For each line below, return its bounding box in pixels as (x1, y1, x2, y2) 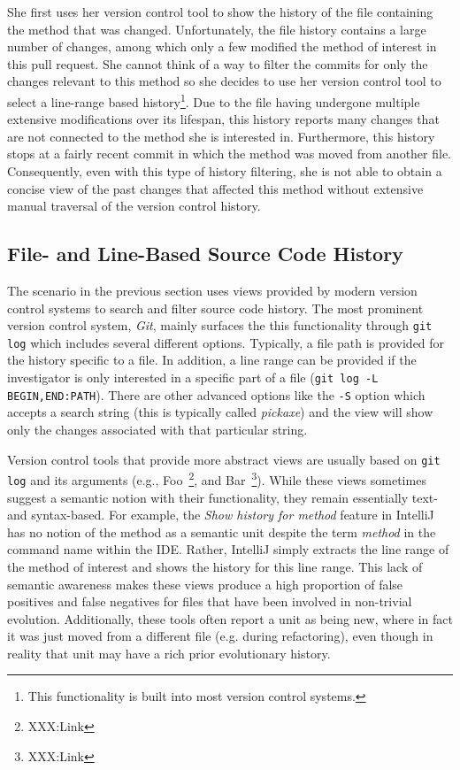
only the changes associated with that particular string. (7, 420, 308, 438)
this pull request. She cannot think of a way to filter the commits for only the (7, 54, 428, 73)
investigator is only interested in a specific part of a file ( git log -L (7, 368, 379, 387)
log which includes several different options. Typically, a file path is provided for (7, 333, 445, 351)
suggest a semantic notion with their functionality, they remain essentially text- (7, 488, 438, 506)
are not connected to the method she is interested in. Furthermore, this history (7, 127, 435, 145)
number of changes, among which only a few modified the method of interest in (7, 37, 437, 56)
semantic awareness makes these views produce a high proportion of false (7, 574, 403, 593)
